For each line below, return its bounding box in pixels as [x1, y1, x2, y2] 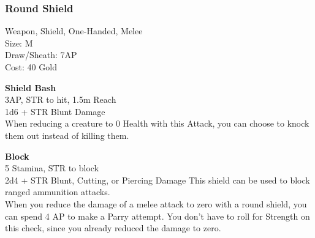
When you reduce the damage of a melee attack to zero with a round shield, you [5, 197, 307, 210]
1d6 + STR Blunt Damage [5, 105, 105, 117]
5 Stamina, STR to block [5, 162, 99, 174]
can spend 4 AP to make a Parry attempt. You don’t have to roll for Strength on [5, 209, 310, 222]
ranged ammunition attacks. [5, 185, 110, 198]
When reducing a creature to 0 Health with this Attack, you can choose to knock [5, 117, 309, 130]
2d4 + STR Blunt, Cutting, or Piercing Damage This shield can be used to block [5, 173, 310, 186]
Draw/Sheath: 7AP [5, 48, 77, 61]
